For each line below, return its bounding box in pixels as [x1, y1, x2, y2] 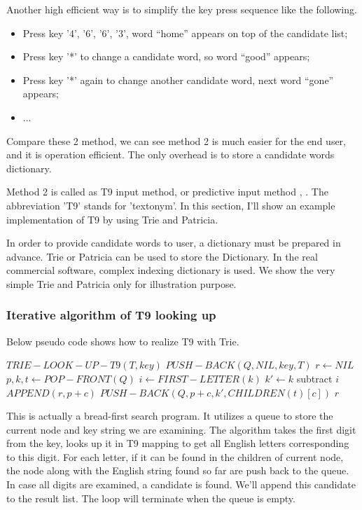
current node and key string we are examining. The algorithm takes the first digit [6, 422, 356, 436]
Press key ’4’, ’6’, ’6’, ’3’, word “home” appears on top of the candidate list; [22, 25, 348, 40]
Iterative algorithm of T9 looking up [6, 306, 216, 324]
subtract [296, 371, 333, 385]
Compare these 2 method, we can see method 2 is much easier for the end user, [6, 133, 347, 148]
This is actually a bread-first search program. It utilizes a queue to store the [6, 408, 333, 423]
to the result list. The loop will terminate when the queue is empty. [6, 490, 295, 505]
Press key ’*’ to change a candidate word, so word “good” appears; [22, 49, 310, 64]
